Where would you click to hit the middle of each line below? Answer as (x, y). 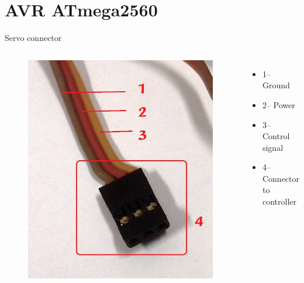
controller (279, 201)
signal (273, 147)
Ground (276, 85)
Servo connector (33, 38)
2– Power (279, 104)
